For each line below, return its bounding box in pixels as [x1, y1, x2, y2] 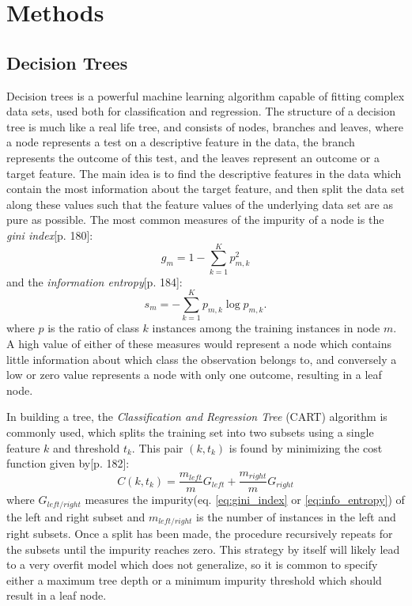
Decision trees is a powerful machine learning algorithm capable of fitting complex [6, 87, 405, 104]
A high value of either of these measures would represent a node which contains [6, 335, 392, 351]
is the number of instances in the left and [196, 508, 396, 525]
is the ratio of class [47, 320, 139, 336]
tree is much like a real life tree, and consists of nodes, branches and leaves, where [6, 118, 403, 134]
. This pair [131, 439, 183, 456]
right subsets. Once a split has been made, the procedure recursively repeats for [6, 525, 393, 542]
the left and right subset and [6, 508, 146, 525]
